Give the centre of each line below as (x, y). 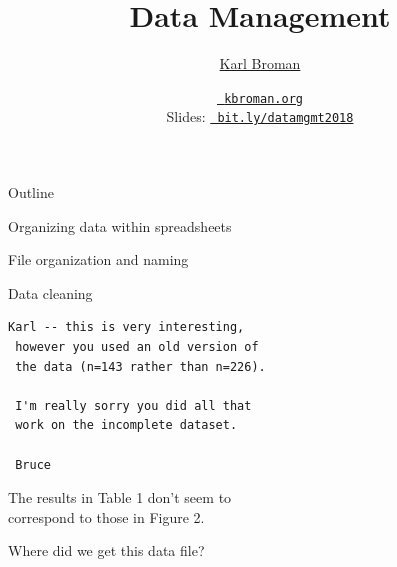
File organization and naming (98, 259)
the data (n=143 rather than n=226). (140, 366)
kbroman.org (263, 98)
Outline (31, 192)
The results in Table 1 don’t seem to (120, 497)
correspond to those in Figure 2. (106, 516)
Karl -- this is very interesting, (126, 327)
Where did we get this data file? (106, 550)
